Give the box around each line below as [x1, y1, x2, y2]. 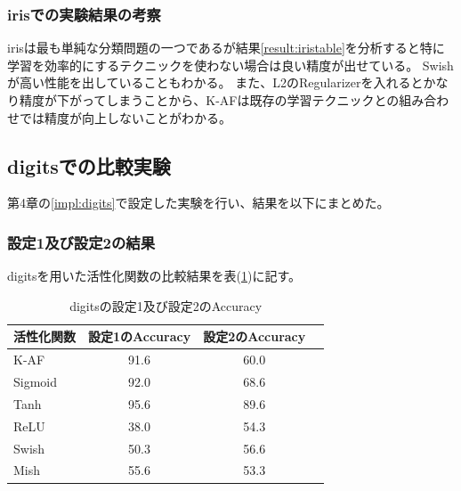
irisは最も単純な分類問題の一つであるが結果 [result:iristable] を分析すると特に [7, 38, 445, 57]
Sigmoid [13, 372, 58, 391]
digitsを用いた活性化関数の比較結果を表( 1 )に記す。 [7, 266, 302, 285]
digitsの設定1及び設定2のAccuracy [69, 296, 263, 315]
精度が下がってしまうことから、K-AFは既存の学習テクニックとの [19, 91, 400, 109]
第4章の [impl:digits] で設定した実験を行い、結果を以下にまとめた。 [7, 193, 390, 212]
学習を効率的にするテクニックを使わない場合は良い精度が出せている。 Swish [7, 55, 454, 74]
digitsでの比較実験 [7, 151, 171, 179]
